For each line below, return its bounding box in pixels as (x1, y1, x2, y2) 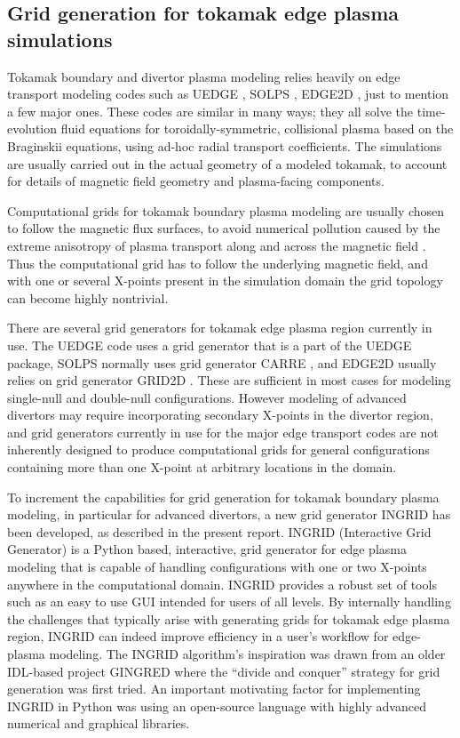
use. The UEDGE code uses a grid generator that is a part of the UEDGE (7, 335, 412, 354)
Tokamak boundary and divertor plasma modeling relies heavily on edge (7, 67, 401, 85)
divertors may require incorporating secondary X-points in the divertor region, (7, 405, 433, 424)
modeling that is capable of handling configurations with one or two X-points (7, 558, 427, 576)
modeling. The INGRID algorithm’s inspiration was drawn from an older (49, 645, 446, 662)
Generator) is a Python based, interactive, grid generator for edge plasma (7, 540, 407, 558)
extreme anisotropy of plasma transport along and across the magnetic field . (7, 236, 426, 254)
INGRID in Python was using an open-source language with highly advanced (7, 696, 426, 715)
